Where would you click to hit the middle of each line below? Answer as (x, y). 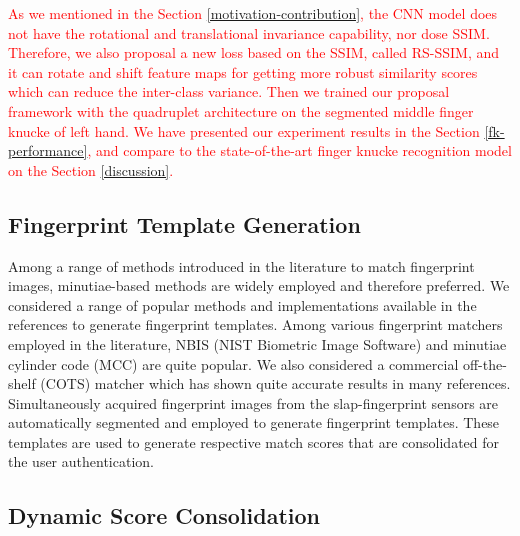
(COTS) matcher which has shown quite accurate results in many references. (275, 383)
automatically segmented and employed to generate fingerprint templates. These (254, 422)
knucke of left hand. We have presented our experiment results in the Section (244, 130)
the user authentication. (81, 461)
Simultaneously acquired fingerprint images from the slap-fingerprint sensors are (253, 402)
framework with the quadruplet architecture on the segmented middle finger (241, 110)
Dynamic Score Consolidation (164, 515)
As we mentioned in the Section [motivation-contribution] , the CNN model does (253, 13)
